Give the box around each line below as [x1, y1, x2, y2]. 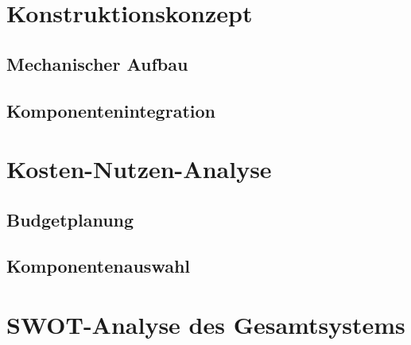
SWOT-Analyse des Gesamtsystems [6, 308, 405, 341]
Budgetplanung [6, 207, 134, 231]
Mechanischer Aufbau [6, 51, 188, 76]
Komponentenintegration [6, 98, 215, 122]
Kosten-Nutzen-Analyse [6, 153, 272, 185]
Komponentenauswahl [6, 254, 191, 278]
